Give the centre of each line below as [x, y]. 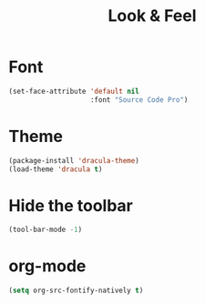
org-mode [47, 266]
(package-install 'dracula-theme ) [74, 160]
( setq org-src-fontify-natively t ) [76, 291]
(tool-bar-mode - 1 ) [46, 230]
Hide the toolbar [71, 205]
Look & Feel [152, 16]
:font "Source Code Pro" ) [139, 100]
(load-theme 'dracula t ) [56, 169]
